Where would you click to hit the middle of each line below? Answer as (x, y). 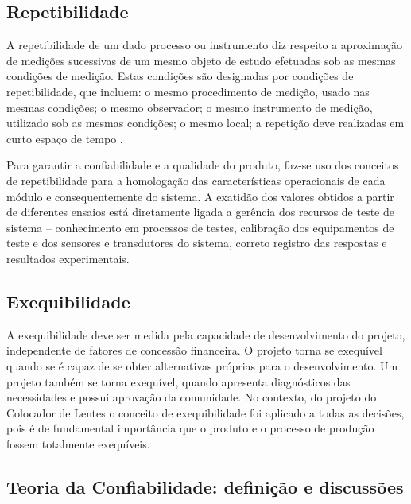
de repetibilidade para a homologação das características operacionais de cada (196, 180)
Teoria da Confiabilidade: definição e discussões (205, 486)
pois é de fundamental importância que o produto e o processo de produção (190, 428)
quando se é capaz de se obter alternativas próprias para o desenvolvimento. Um (202, 365)
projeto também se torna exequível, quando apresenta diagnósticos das (178, 381)
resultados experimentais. (68, 258)
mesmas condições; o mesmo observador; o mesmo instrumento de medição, (190, 107)
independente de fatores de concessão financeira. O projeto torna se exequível (194, 350)
